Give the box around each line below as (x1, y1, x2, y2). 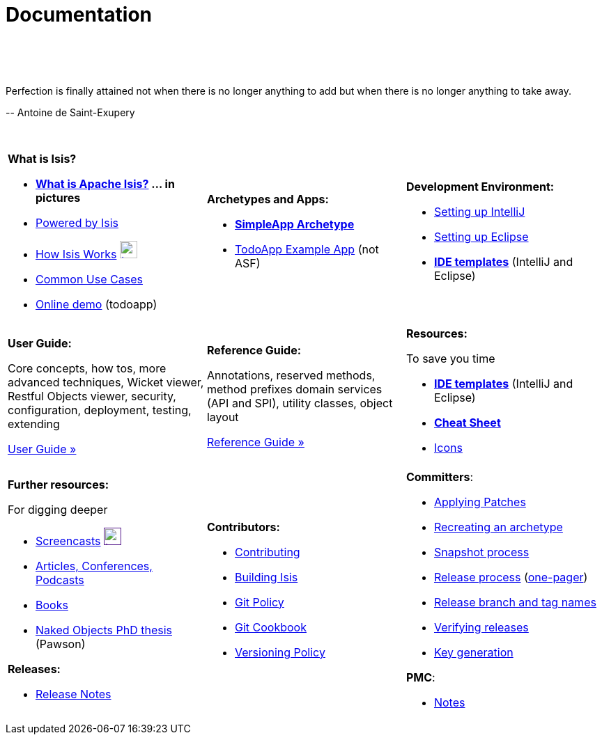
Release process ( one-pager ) (433, 569, 588, 584)
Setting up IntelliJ (433, 205, 525, 219)
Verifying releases (433, 620, 529, 634)
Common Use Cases (36, 271, 143, 286)
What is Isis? (8, 151, 77, 166)
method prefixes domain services (206, 381, 383, 396)
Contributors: (206, 519, 280, 534)
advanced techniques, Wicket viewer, (8, 375, 204, 389)
